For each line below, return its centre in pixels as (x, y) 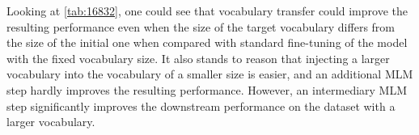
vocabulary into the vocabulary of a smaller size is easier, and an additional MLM (210, 74)
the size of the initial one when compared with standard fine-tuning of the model (207, 42)
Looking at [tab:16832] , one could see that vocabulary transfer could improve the (207, 11)
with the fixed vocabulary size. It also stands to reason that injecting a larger (198, 58)
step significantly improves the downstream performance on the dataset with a (201, 105)
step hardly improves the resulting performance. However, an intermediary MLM (207, 89)
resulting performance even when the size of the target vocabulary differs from (201, 26)
